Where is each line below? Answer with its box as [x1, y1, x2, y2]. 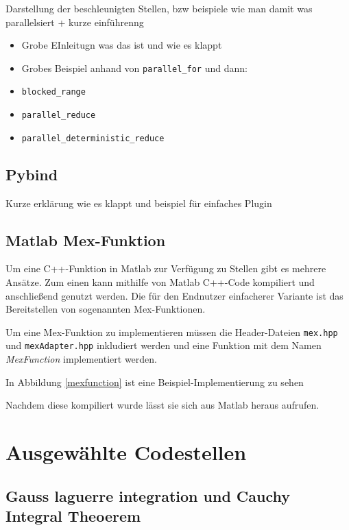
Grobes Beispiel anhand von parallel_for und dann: [21, 60, 248, 75]
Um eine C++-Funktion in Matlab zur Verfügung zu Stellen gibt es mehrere [5, 261, 326, 276]
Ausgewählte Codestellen [5, 438, 247, 466]
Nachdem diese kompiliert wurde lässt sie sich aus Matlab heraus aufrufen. [5, 398, 320, 412]
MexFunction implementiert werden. [5, 352, 157, 366]
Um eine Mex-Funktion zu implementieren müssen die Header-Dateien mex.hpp [5, 324, 338, 339]
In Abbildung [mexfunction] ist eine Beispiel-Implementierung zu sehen [5, 374, 304, 389]
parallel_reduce [21, 110, 96, 121]
